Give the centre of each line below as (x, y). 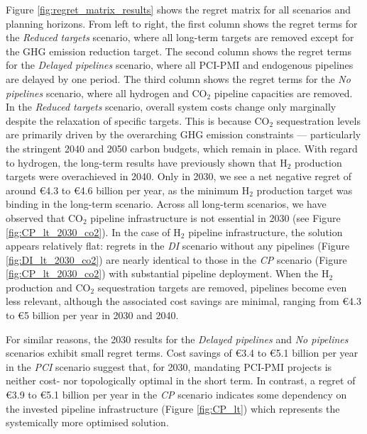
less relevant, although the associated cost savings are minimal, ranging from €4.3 (184, 301)
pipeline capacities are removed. (283, 93)
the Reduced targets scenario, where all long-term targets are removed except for (180, 37)
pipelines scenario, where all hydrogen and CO (106, 93)
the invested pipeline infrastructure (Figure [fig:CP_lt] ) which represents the (173, 408)
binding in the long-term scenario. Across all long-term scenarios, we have (166, 204)
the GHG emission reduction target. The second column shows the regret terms (179, 51)
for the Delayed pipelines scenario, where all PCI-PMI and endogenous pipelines (180, 65)
